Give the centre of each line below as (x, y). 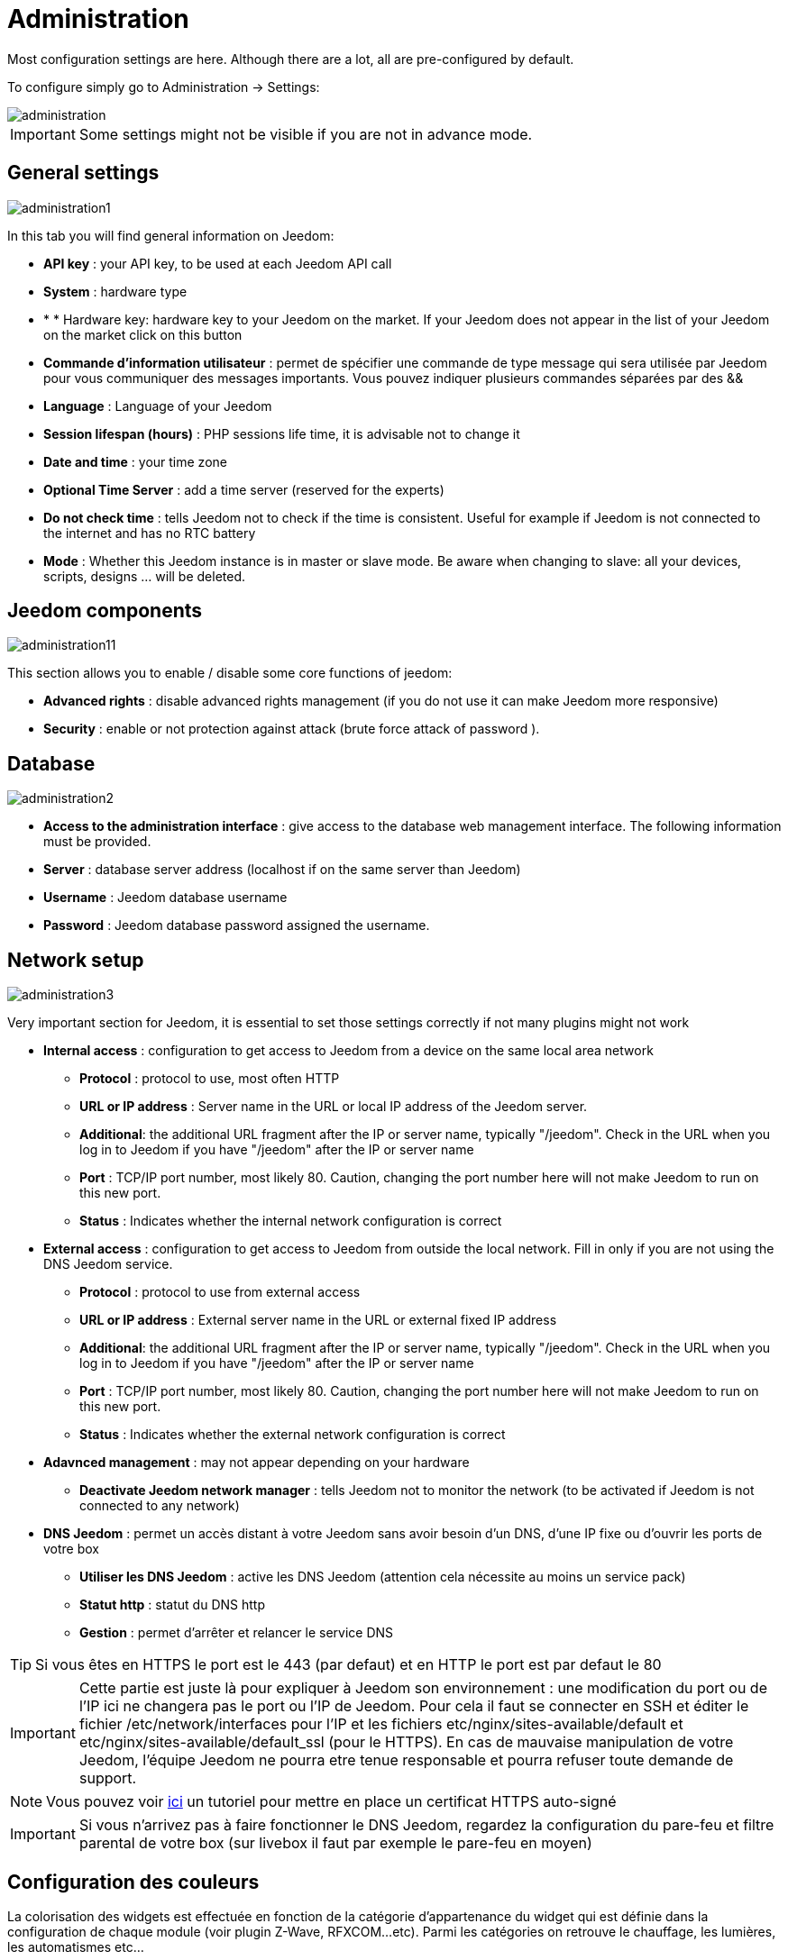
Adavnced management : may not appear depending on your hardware (257, 1463)
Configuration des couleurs (133, 1882)
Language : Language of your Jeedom (158, 406)
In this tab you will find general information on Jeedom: (171, 235)
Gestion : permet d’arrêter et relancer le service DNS (237, 1633)
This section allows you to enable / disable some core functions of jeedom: (230, 673)
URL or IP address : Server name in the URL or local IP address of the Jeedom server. (334, 1107)
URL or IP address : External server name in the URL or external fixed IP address (318, 1320)
